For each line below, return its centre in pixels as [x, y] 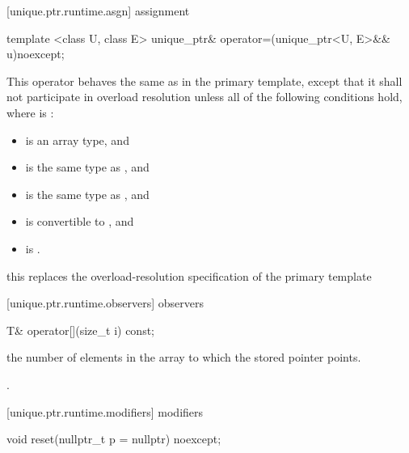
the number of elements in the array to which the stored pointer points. [184, 357]
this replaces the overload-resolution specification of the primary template [189, 275]
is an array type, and [77, 140]
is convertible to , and [80, 221]
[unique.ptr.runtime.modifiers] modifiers [105, 411]
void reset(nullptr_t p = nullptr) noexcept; [114, 439]
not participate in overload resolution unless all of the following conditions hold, [204, 97]
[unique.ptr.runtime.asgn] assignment [98, 11]
